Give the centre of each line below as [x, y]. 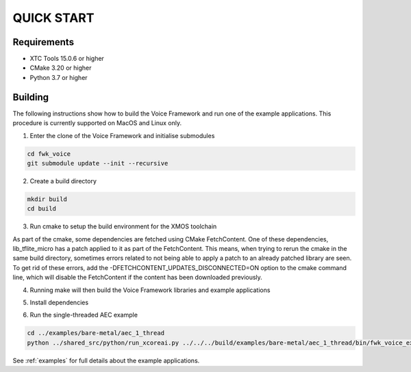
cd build [42, 209]
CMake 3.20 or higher [61, 68]
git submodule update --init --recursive [98, 163]
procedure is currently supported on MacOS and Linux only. [97, 123]
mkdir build [47, 199]
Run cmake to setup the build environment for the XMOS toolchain [123, 226]
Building [31, 97]
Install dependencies [59, 302]
